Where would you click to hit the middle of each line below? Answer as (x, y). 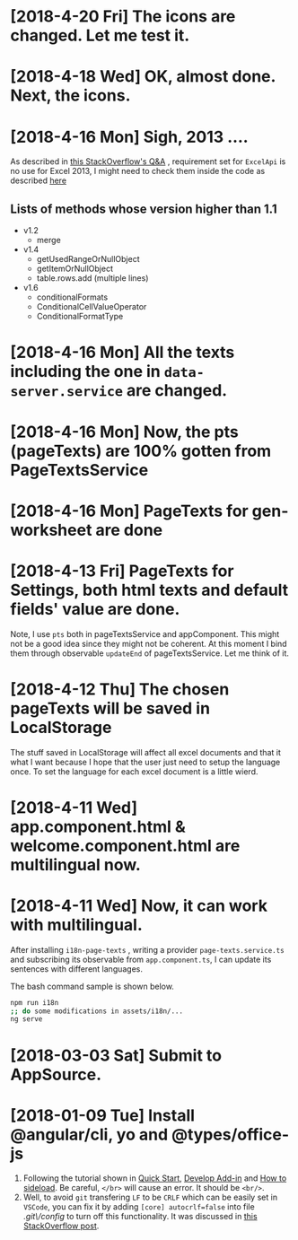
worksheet (51, 530)
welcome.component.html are (125, 846)
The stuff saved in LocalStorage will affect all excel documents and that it (145, 752)
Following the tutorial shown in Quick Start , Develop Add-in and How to (155, 1178)
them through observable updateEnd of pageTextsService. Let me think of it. (150, 653)
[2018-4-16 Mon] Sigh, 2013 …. (130, 137)
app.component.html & (98, 826)
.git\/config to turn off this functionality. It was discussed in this (140, 1217)
